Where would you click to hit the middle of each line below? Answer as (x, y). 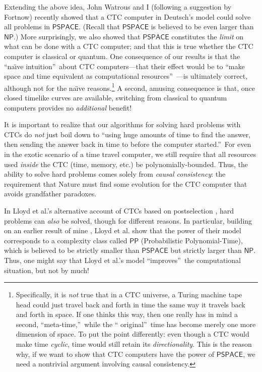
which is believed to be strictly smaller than (72, 250)
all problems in (27, 26)
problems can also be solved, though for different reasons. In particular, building (128, 220)
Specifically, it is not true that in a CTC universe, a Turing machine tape (129, 295)
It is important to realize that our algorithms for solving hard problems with (122, 124)
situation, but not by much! (47, 270)
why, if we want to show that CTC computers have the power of (115, 354)
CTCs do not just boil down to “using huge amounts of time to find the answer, (127, 134)
